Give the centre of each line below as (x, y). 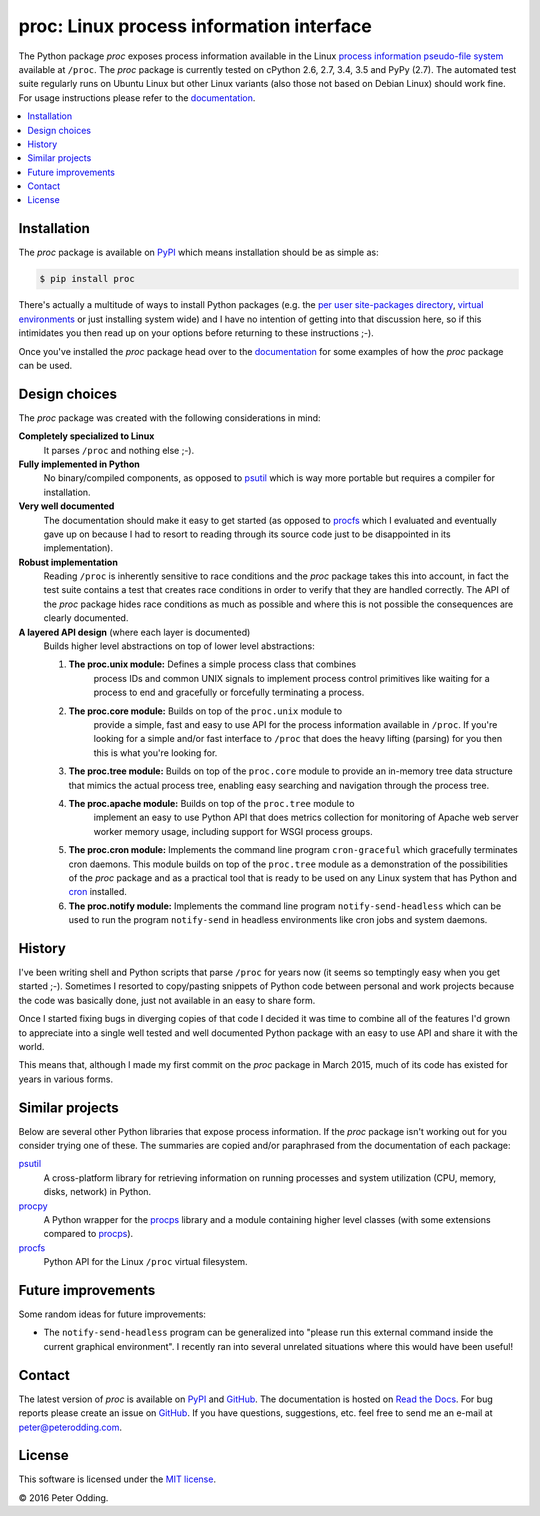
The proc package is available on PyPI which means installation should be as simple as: (198, 252)
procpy (33, 1206)
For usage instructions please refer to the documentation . (137, 97)
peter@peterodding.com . (70, 1427)
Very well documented (66, 506)
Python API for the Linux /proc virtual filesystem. (146, 1262)
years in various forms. (66, 1079)
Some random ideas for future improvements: (112, 1314)
